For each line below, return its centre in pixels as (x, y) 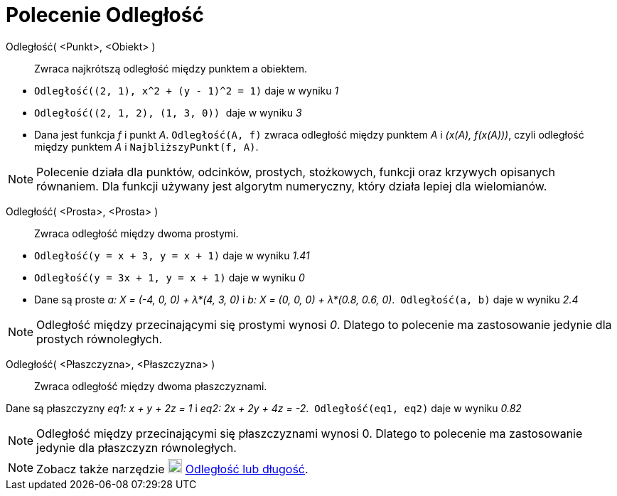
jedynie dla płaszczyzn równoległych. (136, 447)
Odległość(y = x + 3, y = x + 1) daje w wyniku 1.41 (172, 255)
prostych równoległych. (100, 339)
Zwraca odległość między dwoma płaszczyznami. (151, 386)
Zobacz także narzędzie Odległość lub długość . (172, 469)
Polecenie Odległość (105, 15)
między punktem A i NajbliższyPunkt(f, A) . (146, 146)
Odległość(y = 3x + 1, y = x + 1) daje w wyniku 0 (170, 277)
